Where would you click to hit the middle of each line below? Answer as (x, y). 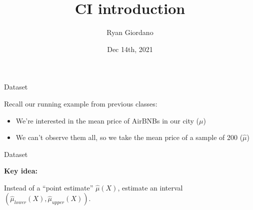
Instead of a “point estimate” (49, 187)
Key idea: (21, 171)
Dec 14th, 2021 (130, 49)
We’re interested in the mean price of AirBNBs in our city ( (107, 120)
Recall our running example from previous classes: (81, 103)
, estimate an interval (150, 187)
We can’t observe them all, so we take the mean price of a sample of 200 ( (129, 137)
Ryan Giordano (130, 32)
